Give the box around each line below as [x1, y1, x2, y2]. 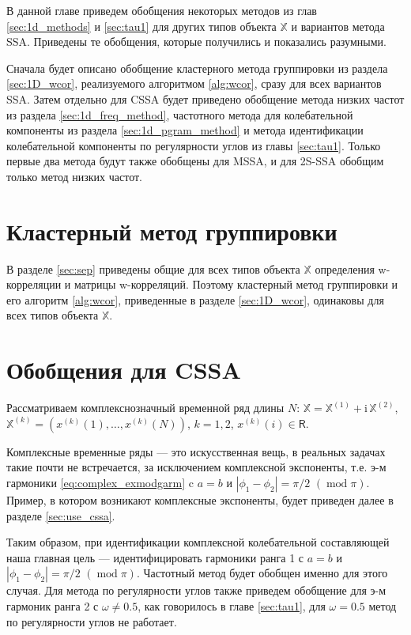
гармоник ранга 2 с [6, 597, 99, 614]
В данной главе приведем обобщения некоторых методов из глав [6, 2, 317, 18]
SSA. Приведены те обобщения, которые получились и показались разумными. [6, 33, 386, 50]
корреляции [6, 276, 62, 293]
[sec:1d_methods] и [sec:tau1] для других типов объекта [6, 17, 277, 34]
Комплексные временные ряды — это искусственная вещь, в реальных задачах [6, 443, 386, 459]
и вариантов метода [291, 17, 385, 34]
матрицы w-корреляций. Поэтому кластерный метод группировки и [74, 276, 398, 293]
